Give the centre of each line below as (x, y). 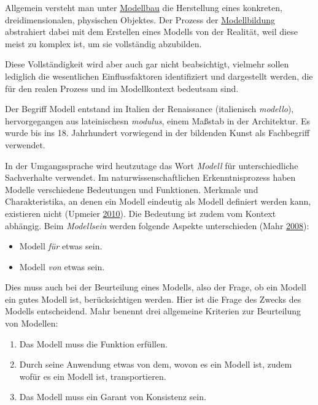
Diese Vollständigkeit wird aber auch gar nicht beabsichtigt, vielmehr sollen (147, 64)
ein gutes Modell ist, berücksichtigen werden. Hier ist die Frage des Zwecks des (153, 299)
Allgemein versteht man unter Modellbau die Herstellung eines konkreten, (144, 7)
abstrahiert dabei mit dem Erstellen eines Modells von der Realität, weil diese (151, 32)
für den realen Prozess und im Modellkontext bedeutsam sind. (122, 88)
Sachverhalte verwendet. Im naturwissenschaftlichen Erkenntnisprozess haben (150, 177)
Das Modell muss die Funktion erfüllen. (93, 343)
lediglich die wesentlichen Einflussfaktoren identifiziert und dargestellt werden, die (159, 76)
